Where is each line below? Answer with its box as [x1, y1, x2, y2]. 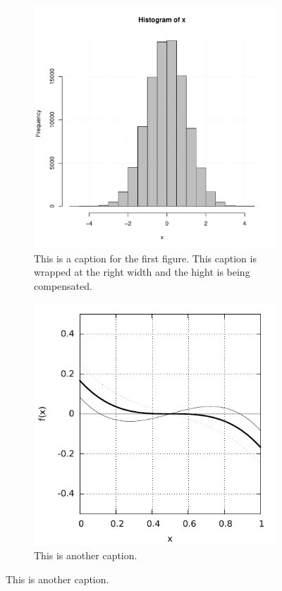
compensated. [34, 278, 92, 293]
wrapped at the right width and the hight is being [34, 264, 250, 279]
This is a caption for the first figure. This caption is [34, 250, 257, 265]
